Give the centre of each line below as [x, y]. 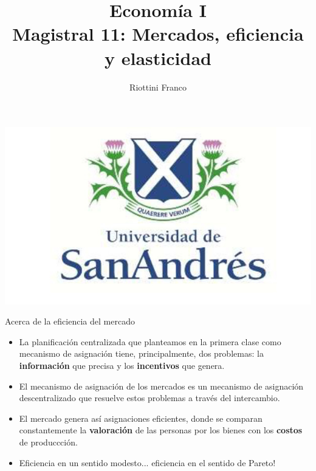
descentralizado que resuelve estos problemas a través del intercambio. [149, 398]
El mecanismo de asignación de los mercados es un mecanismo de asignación [161, 386]
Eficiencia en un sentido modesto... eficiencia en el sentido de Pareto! [147, 462]
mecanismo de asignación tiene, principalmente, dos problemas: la [141, 353]
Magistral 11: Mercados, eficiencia [158, 34]
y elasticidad [158, 57]
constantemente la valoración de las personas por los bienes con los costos [161, 430]
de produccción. [48, 442]
